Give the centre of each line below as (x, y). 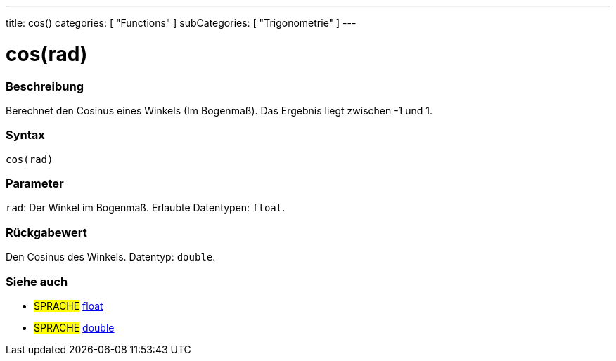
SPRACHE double (74, 327)
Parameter (35, 183)
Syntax (25, 135)
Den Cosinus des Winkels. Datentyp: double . (111, 257)
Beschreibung (45, 86)
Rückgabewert (46, 232)
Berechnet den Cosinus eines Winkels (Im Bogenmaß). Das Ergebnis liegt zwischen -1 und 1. (219, 110)
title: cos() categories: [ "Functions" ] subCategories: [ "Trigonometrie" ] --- (181, 23)
